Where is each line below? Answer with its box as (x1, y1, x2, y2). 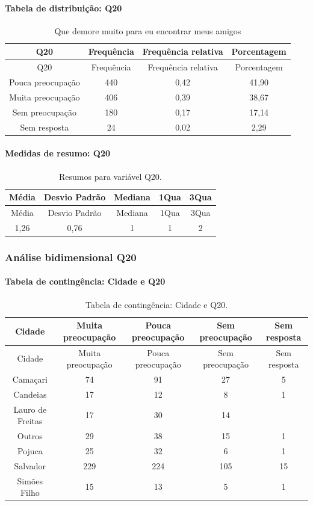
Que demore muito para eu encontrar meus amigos (54, 24, 241, 37)
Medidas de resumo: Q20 (5, 147, 111, 159)
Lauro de (13, 403, 47, 415)
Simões (17, 474, 43, 487)
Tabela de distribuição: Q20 (5, 1, 122, 14)
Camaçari (12, 372, 48, 385)
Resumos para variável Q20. (59, 170, 162, 182)
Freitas (17, 415, 43, 427)
